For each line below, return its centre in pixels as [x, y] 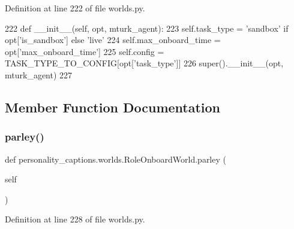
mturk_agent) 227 [39, 74]
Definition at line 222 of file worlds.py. [75, 8]
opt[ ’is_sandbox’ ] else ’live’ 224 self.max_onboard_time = [113, 40]
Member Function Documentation [113, 107]
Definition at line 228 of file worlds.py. [75, 219]
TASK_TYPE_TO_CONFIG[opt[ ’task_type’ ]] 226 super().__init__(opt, [144, 63]
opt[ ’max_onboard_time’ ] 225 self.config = [85, 51]
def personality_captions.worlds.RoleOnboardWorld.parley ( [115, 159]
